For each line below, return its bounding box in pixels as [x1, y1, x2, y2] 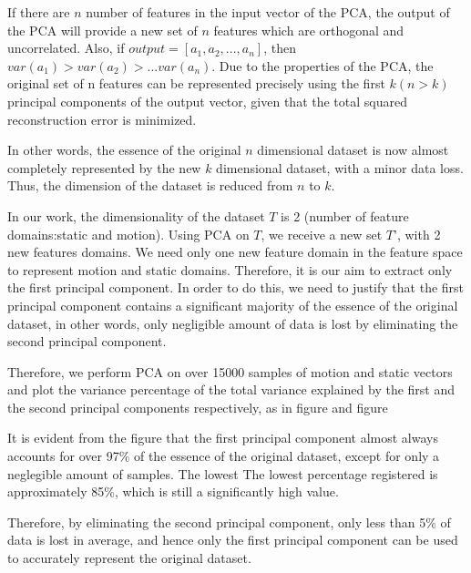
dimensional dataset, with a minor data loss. [216, 158, 464, 177]
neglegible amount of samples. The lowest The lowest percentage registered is [7, 464, 438, 483]
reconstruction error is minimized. [7, 109, 197, 128]
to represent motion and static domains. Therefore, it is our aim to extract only [7, 260, 453, 279]
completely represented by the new [7, 158, 201, 177]
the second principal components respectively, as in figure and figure [7, 397, 388, 416]
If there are [7, 3, 70, 21]
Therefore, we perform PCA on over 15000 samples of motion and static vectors [7, 362, 453, 381]
